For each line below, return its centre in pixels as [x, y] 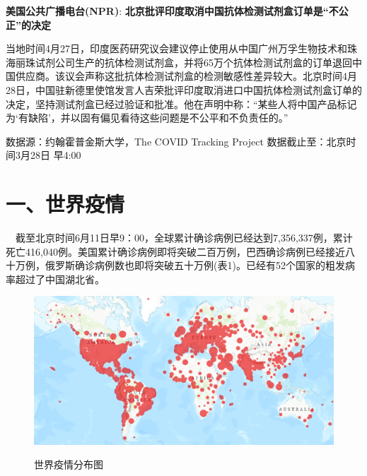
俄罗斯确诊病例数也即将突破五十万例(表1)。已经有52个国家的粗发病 [200, 265]
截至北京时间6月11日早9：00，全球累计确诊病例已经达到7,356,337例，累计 [184, 238]
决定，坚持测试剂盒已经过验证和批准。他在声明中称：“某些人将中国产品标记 [181, 103]
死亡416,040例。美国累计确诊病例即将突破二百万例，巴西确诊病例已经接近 [175, 251]
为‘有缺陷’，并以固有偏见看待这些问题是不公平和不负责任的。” [147, 118]
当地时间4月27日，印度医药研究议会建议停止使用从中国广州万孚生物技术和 [176, 48]
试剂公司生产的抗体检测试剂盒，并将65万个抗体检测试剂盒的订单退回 [193, 62]
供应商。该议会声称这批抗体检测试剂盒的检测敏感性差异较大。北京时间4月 [186, 76]
